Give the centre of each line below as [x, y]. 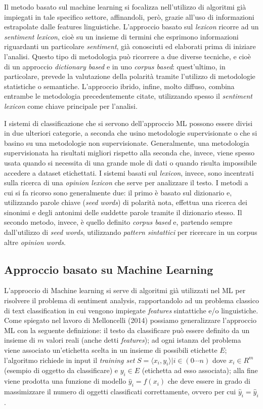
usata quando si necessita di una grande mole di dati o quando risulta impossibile [130, 162]
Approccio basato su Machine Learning [109, 269]
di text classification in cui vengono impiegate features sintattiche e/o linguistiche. [131, 310]
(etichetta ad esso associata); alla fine [200, 370]
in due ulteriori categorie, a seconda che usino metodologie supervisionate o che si [131, 133]
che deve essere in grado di [209, 381]
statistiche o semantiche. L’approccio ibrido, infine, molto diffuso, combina [119, 86]
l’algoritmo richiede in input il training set [70, 360]
